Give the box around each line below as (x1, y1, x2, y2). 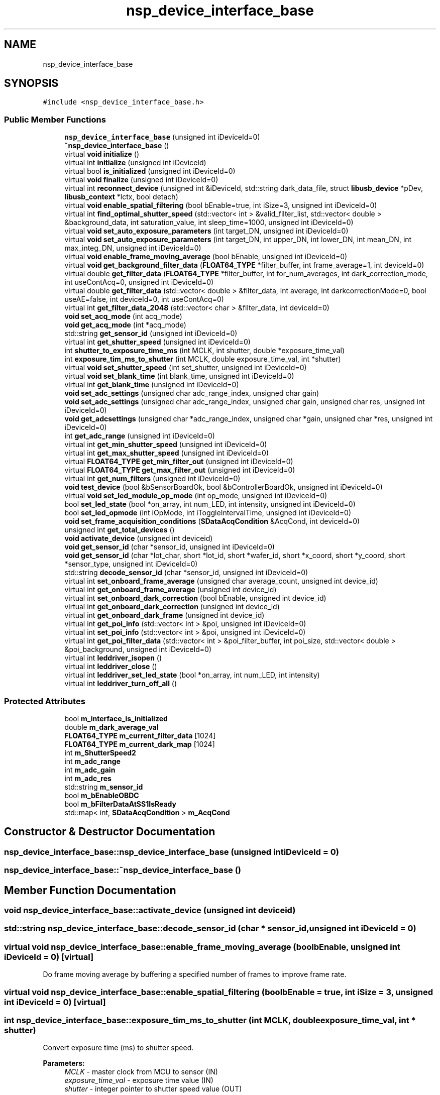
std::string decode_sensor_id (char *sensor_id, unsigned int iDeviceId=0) (64, 568, 308, 577)
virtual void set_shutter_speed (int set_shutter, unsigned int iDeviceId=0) (64, 363, 307, 372)
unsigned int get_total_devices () (64, 525, 175, 534)
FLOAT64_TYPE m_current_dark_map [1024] (64, 739, 215, 748)
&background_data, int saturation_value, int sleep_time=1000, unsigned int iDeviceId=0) (64, 218, 354, 227)
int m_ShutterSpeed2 (64, 748, 136, 757)
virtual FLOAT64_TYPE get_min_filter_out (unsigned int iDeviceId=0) (64, 457, 293, 466)
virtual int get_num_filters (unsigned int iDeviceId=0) (64, 474, 241, 483)
